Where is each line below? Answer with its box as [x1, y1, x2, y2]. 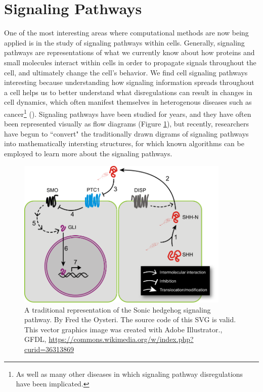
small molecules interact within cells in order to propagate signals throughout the [4, 57, 256, 67]
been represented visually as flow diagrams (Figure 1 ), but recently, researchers [4, 118, 249, 129]
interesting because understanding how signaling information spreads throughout [4, 77, 254, 88]
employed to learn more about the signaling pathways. [4, 148, 172, 158]
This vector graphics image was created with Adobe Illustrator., [24, 324, 223, 334]
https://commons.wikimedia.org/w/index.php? [49, 334, 194, 344]
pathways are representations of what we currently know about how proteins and [4, 47, 255, 58]
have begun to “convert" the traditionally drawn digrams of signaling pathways [4, 128, 249, 139]
